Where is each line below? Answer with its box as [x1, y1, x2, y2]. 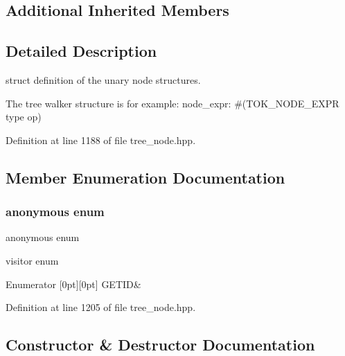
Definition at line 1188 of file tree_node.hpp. [6, 132, 196, 147]
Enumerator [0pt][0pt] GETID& [6, 276, 141, 291]
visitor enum [6, 253, 59, 267]
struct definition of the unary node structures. [6, 72, 201, 87]
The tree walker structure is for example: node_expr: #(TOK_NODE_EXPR [6, 96, 339, 110]
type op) [6, 109, 42, 124]
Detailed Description [6, 40, 157, 62]
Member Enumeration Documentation [6, 166, 285, 188]
